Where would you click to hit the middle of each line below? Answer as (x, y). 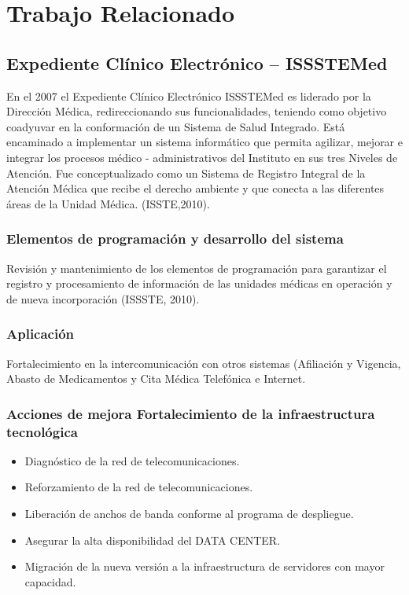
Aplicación (41, 334)
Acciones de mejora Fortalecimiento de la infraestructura (191, 413)
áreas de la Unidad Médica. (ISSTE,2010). (108, 203)
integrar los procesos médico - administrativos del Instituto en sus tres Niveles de (202, 157)
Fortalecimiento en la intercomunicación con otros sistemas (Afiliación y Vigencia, (204, 363)
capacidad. (50, 581)
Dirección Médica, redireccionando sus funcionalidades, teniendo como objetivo (197, 111)
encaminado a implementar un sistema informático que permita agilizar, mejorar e (204, 142)
